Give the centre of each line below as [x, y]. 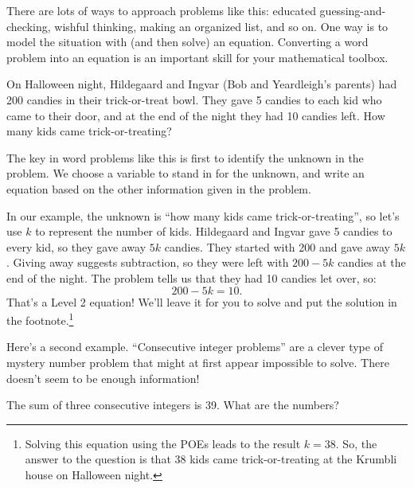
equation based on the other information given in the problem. [159, 188]
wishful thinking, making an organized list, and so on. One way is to [221, 26]
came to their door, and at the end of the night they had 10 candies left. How [196, 115]
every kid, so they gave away [76, 246]
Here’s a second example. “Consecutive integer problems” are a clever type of [195, 347]
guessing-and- [353, 10]
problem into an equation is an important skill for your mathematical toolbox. [197, 57]
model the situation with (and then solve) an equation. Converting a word [187, 42]
